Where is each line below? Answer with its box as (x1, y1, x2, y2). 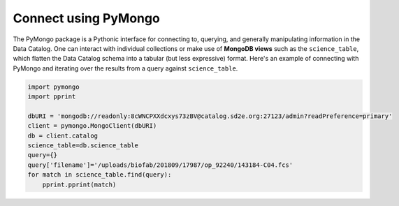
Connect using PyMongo (13, 10, 160, 26)
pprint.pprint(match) (42, 180, 117, 189)
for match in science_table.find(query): (27, 171, 172, 179)
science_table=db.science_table (27, 142, 139, 149)
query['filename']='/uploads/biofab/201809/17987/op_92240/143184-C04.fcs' (27, 161, 293, 169)
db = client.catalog (27, 131, 98, 140)
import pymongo (27, 82, 80, 91)
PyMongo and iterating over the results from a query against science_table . (13, 64, 238, 73)
